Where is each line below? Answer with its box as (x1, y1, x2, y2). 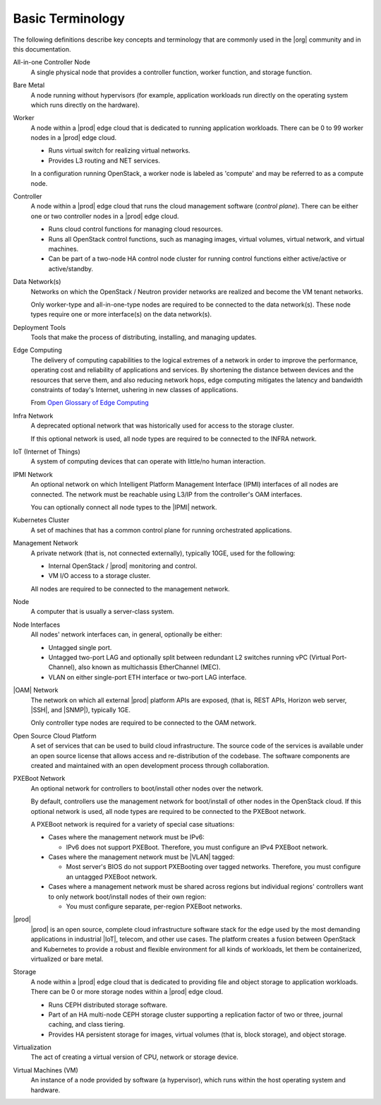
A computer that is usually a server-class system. (30, 608, 174, 616)
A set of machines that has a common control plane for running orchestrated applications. (30, 526, 292, 534)
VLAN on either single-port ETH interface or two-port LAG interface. (48, 673, 247, 681)
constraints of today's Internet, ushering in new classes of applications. (30, 386, 239, 394)
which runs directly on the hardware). (30, 100, 140, 109)
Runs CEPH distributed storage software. (48, 1000, 168, 1009)
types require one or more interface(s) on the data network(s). (30, 310, 212, 319)
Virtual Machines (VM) (13, 1065, 79, 1074)
